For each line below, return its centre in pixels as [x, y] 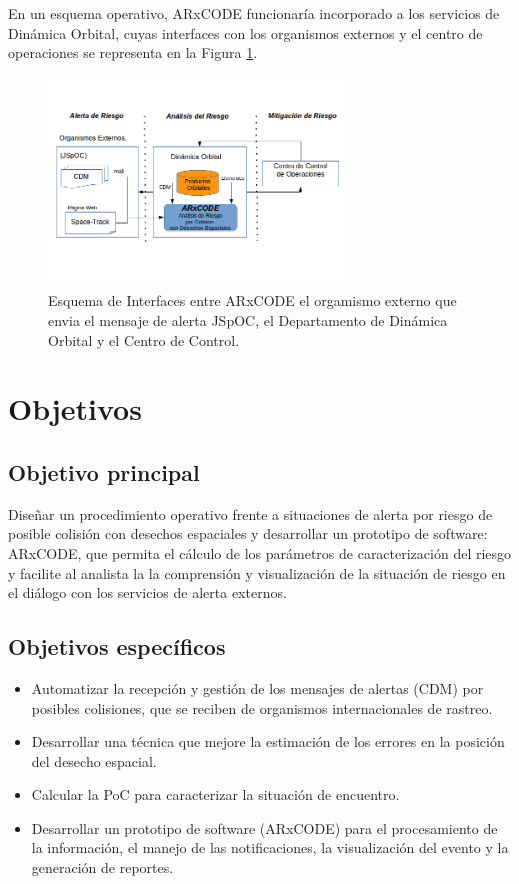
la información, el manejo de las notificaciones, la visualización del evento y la [270, 847]
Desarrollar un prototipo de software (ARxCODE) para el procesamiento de [264, 827]
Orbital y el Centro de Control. [144, 339]
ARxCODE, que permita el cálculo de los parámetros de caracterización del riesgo [260, 552]
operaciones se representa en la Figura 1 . [133, 52]
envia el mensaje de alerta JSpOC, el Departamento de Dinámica [248, 319]
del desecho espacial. [94, 760]
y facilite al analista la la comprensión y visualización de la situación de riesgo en [257, 572]
